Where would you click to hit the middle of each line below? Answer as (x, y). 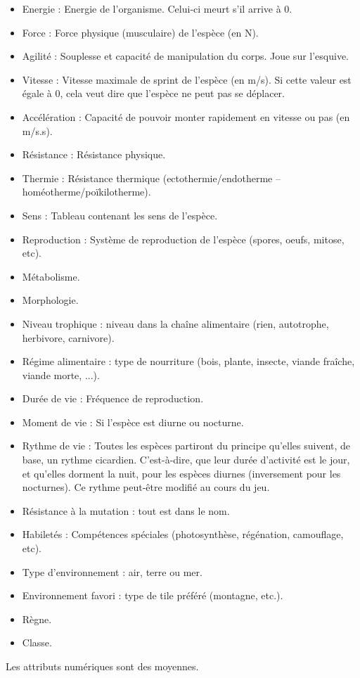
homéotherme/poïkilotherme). (86, 192)
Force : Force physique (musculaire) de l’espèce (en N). (140, 32)
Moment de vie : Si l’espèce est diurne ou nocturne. (133, 422)
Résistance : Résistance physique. (94, 154)
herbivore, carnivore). (68, 337)
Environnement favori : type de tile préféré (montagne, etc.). (153, 595)
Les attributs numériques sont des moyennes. (102, 666)
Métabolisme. (51, 276)
